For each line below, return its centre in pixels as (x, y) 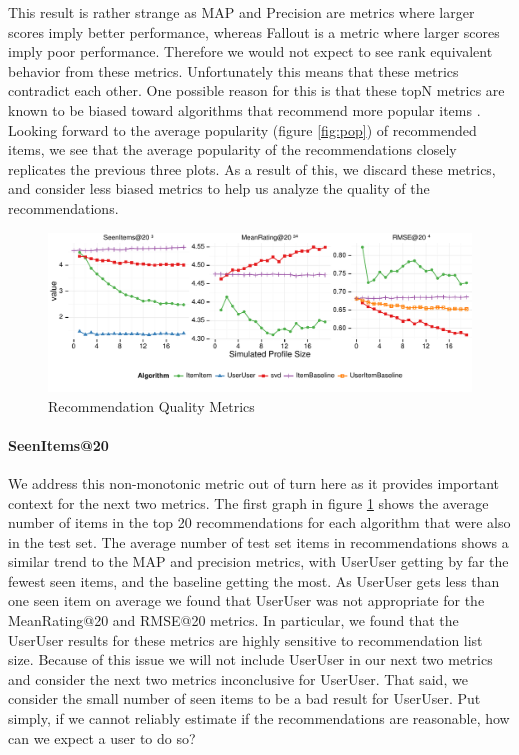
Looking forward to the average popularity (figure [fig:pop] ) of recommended (242, 129)
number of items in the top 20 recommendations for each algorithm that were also (259, 522)
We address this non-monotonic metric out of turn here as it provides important (254, 482)
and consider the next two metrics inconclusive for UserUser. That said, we (238, 678)
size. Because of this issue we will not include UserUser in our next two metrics (250, 659)
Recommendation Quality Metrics (151, 405)
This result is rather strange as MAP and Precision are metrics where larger (241, 12)
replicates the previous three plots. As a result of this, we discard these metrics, (252, 168)
